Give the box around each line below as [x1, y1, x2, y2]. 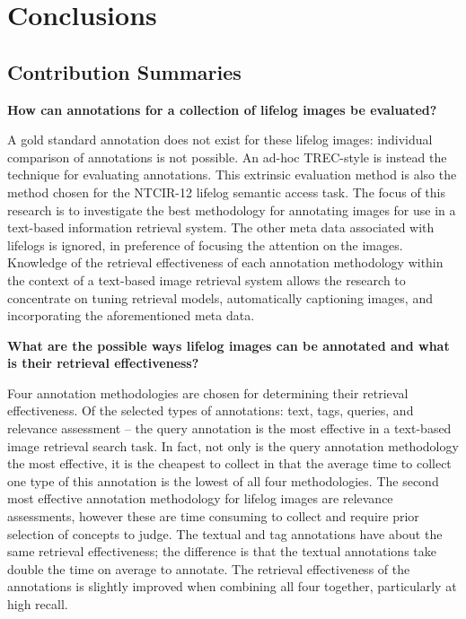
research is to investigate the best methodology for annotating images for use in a [7, 200, 456, 219]
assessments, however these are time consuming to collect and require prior [7, 507, 419, 526]
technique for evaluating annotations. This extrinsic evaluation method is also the [7, 165, 457, 184]
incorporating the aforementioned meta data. [7, 306, 255, 325]
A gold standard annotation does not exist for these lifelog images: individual [7, 130, 433, 149]
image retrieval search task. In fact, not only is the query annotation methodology [7, 436, 459, 455]
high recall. [7, 595, 68, 614]
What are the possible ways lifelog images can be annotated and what [7, 336, 450, 354]
